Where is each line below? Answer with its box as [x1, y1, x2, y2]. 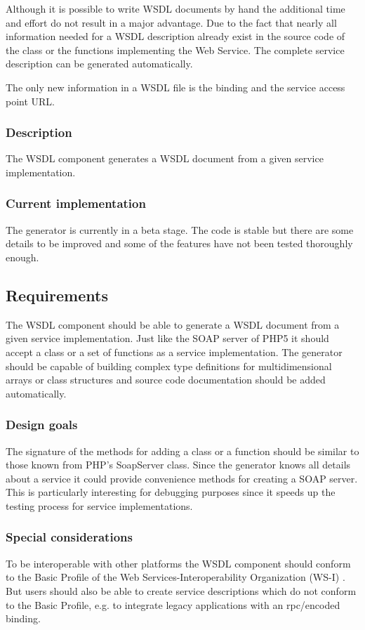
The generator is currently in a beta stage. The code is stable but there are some [6, 222, 354, 237]
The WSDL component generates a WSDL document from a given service [6, 151, 324, 166]
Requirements [6, 284, 108, 306]
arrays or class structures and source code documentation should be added [6, 372, 326, 387]
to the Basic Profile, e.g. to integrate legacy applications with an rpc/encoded [6, 597, 340, 612]
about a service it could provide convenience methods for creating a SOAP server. [6, 471, 358, 485]
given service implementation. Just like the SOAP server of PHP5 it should [6, 331, 329, 346]
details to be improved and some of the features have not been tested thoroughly [6, 236, 353, 251]
